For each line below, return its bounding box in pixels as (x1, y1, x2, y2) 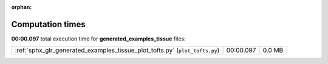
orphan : (11, 4, 32, 10)
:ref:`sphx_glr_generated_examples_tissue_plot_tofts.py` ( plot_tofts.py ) (15, 46, 220, 54)
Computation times (11, 19, 86, 30)
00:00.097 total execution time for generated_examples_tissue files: (11, 35, 186, 42)
